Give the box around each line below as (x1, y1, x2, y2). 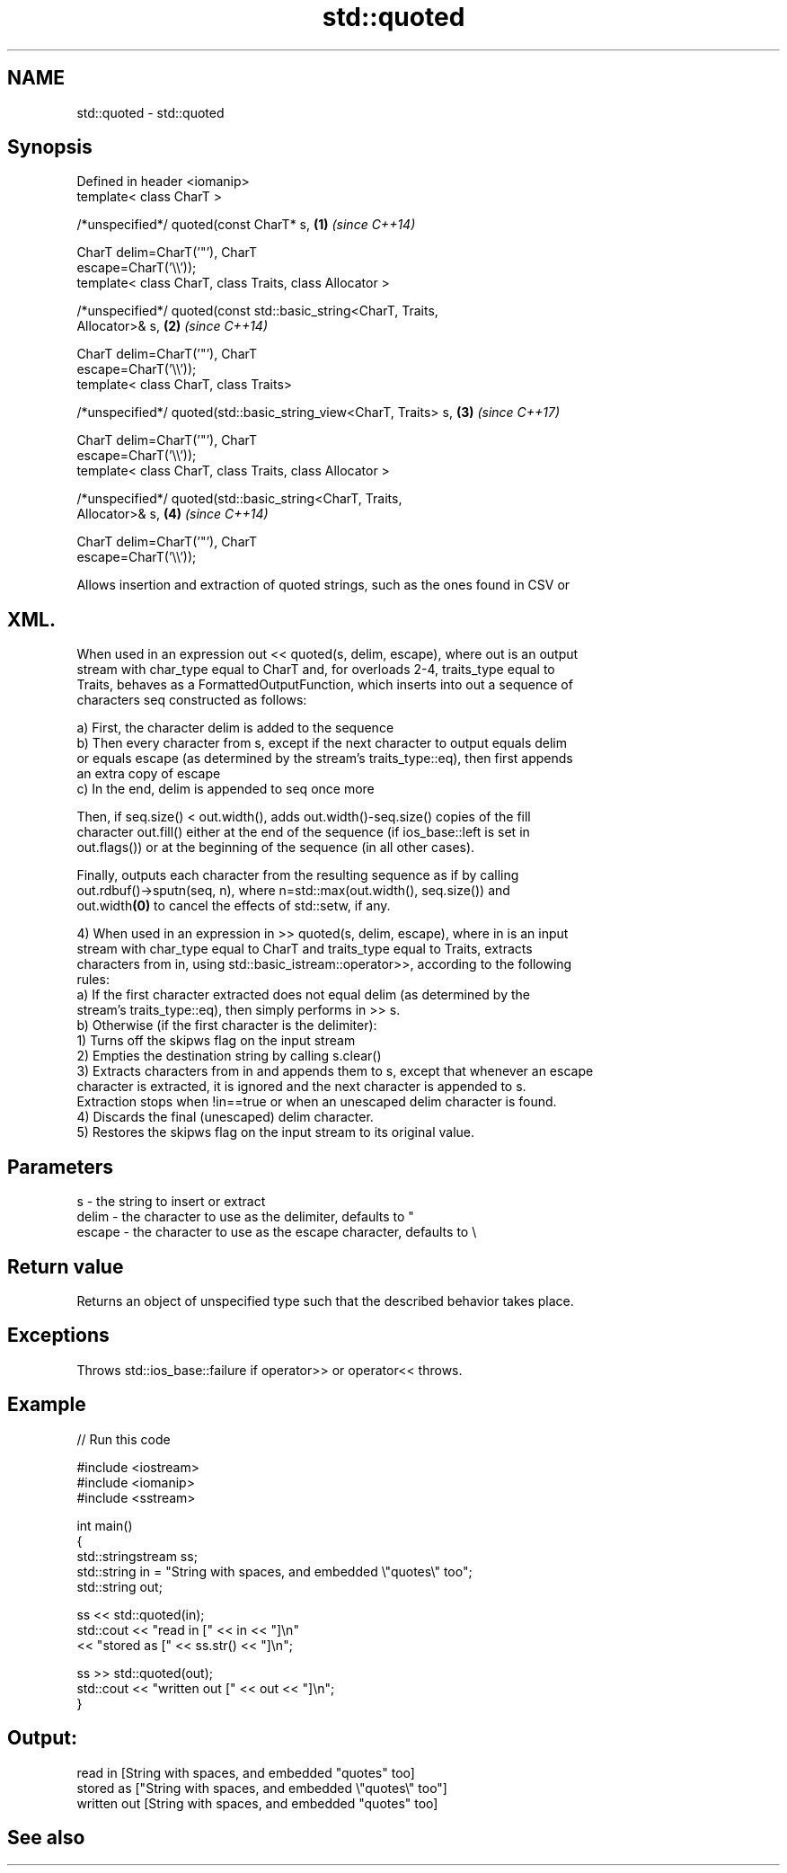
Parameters (7, 1155, 113, 1178)
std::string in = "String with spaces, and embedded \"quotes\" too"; (76, 1563, 473, 1579)
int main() (76, 1517, 133, 1533)
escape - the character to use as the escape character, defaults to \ (76, 1224, 477, 1240)
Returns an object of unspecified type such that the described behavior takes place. (76, 1292, 574, 1309)
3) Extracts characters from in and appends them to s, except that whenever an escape (76, 1063, 594, 1079)
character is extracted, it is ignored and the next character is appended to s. (76, 1079, 526, 1095)
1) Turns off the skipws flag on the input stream (76, 1033, 356, 1049)
